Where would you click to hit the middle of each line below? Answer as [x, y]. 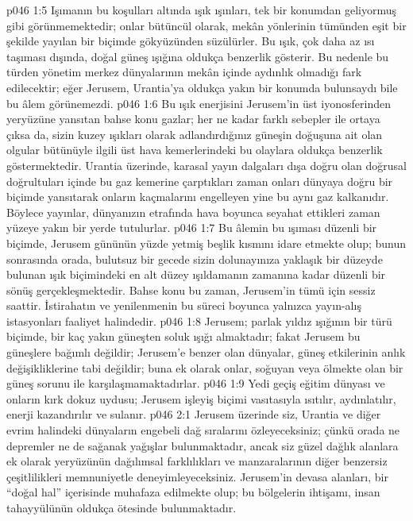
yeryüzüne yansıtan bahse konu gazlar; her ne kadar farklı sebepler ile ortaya [193, 119]
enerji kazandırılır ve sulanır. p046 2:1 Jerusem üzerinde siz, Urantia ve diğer [194, 414]
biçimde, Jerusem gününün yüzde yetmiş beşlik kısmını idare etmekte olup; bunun [206, 243]
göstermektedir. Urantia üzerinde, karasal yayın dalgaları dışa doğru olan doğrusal [206, 165]
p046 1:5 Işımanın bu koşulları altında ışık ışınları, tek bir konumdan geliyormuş [201, 10]
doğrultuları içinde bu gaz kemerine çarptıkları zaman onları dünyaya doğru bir [200, 181]
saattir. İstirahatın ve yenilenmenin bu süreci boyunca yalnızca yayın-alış [184, 305]
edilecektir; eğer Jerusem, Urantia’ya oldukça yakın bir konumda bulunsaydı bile [202, 87]
